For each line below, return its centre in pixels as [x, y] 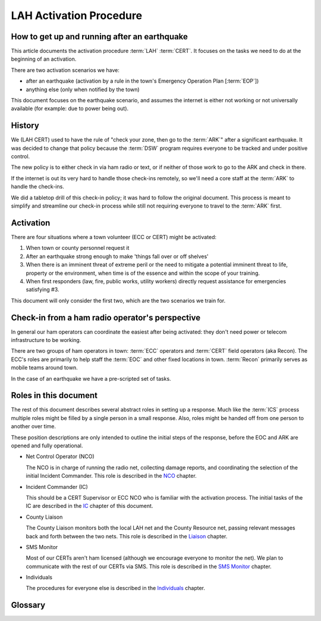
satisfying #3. [43, 290]
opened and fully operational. [47, 446]
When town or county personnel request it [78, 248]
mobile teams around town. [45, 368]
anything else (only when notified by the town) [83, 89]
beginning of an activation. [44, 59]
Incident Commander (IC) [57, 487]
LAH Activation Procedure [77, 15]
